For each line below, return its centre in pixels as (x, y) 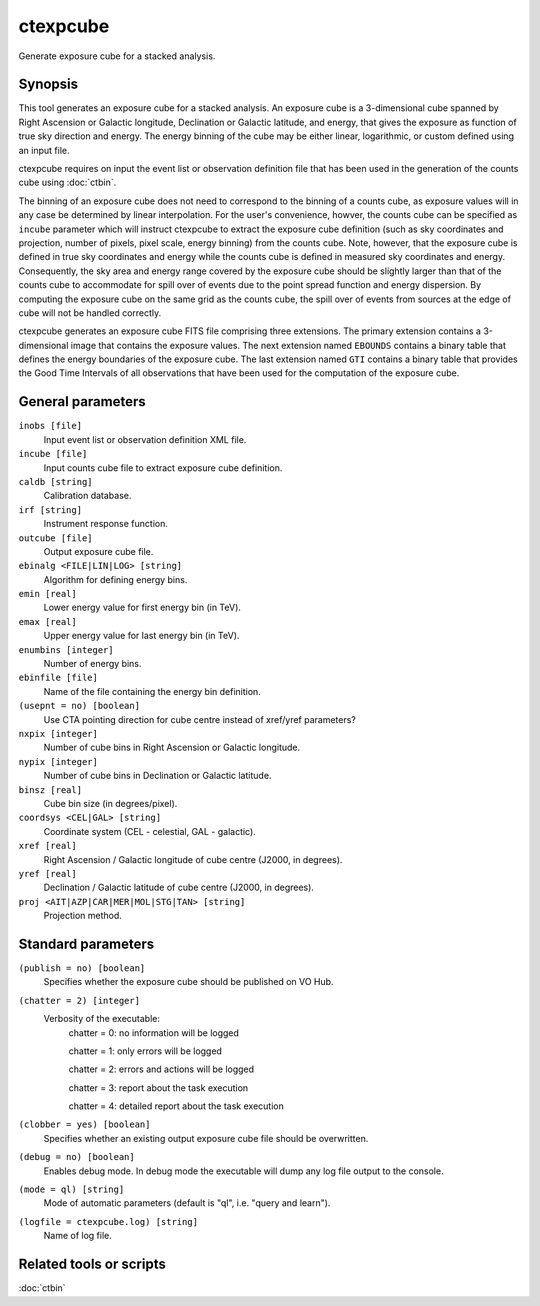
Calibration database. (87, 496)
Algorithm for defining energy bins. (115, 579)
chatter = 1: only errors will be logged (145, 1051)
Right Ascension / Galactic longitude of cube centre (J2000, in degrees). (193, 859)
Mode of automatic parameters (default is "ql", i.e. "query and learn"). (187, 1203)
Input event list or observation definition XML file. (145, 439)
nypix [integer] (58, 761)
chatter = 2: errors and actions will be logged (161, 1069)
